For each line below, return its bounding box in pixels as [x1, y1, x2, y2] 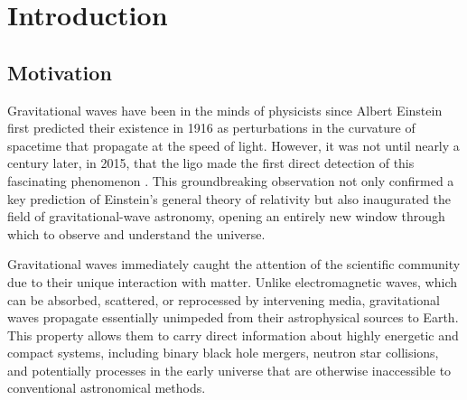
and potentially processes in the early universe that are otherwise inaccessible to [7, 360, 452, 379]
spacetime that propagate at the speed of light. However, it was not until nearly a [7, 135, 460, 154]
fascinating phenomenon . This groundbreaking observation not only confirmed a [7, 171, 454, 190]
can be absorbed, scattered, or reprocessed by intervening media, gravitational [7, 290, 440, 309]
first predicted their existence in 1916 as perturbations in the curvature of [7, 118, 416, 137]
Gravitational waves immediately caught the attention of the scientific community [7, 255, 461, 274]
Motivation [7, 58, 112, 86]
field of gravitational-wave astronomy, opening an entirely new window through [7, 207, 445, 226]
